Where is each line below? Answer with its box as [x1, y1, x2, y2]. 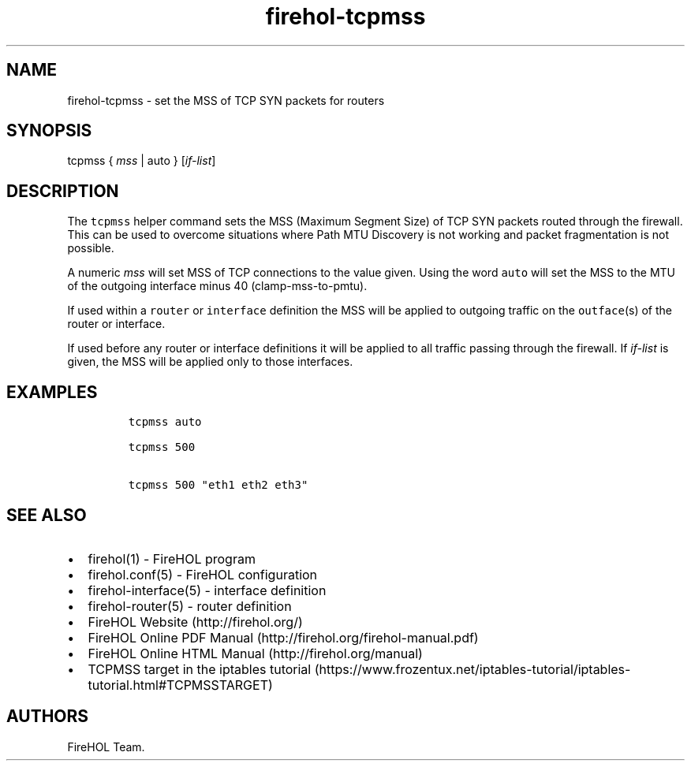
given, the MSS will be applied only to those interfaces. [67, 355, 353, 369]
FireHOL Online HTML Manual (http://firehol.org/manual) [88, 645, 423, 661]
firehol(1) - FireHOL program [88, 550, 256, 567]
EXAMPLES [6, 382, 98, 402]
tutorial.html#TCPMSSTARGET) [88, 676, 273, 693]
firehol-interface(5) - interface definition [88, 582, 327, 598]
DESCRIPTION [6, 181, 119, 201]
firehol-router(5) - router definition [88, 598, 292, 614]
